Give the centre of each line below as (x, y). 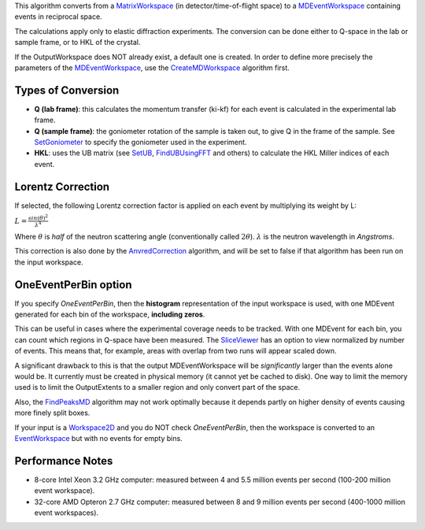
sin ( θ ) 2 (38, 218)
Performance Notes (64, 461)
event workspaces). (66, 513)
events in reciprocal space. (58, 17)
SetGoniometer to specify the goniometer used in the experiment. (140, 143)
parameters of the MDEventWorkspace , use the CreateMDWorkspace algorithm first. (152, 68)
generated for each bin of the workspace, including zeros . (110, 314)
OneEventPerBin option (73, 285)
